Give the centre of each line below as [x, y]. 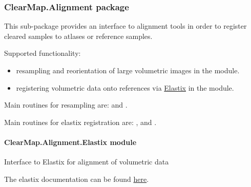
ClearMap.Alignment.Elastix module [70, 142]
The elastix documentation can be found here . [77, 179]
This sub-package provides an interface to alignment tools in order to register [126, 26]
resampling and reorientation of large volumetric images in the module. [128, 70]
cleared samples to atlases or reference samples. [78, 36]
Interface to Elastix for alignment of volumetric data [87, 162]
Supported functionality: [43, 53]
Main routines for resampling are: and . [66, 105]
